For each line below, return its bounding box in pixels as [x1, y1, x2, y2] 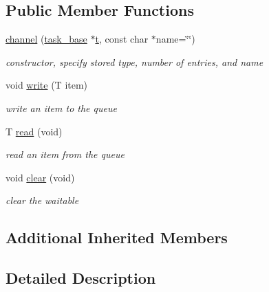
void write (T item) [6, 78, 88, 92]
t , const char [95, 32, 149, 46]
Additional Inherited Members [6, 227, 228, 248]
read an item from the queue [6, 147, 125, 161]
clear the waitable [6, 193, 79, 207]
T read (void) [6, 124, 63, 138]
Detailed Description [6, 267, 156, 289]
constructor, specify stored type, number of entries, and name [6, 54, 263, 69]
